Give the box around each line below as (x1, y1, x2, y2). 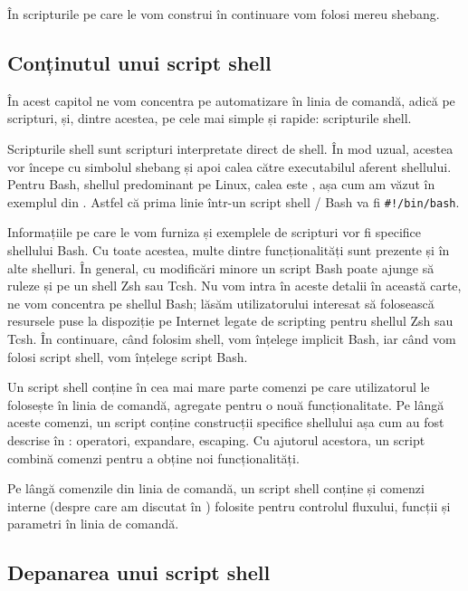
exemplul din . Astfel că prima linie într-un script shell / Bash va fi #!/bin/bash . (7, 192, 460, 211)
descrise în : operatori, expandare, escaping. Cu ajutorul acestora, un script (7, 430, 425, 449)
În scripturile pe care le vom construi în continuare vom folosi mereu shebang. (7, 5, 440, 23)
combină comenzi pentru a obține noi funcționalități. (7, 448, 300, 467)
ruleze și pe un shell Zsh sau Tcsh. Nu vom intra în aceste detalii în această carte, (7, 276, 462, 295)
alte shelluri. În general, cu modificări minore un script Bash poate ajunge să (7, 258, 435, 277)
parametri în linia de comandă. (7, 514, 179, 533)
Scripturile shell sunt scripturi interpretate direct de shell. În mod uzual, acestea (7, 138, 454, 157)
